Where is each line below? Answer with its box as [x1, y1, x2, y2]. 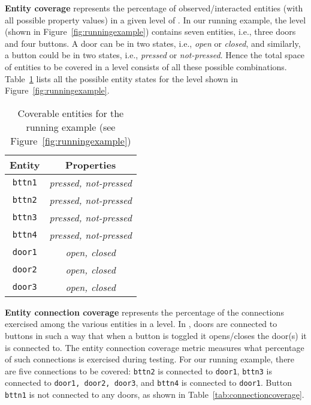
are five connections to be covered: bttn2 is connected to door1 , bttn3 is [5, 364, 272, 377]
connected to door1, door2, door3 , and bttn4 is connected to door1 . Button [5, 376, 292, 389]
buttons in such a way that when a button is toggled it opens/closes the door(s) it [5, 329, 307, 341]
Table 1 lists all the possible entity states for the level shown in [5, 72, 238, 85]
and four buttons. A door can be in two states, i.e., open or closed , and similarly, [5, 37, 301, 49]
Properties [65, 157, 116, 172]
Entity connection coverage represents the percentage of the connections [5, 305, 284, 318]
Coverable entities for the [17, 106, 124, 120]
